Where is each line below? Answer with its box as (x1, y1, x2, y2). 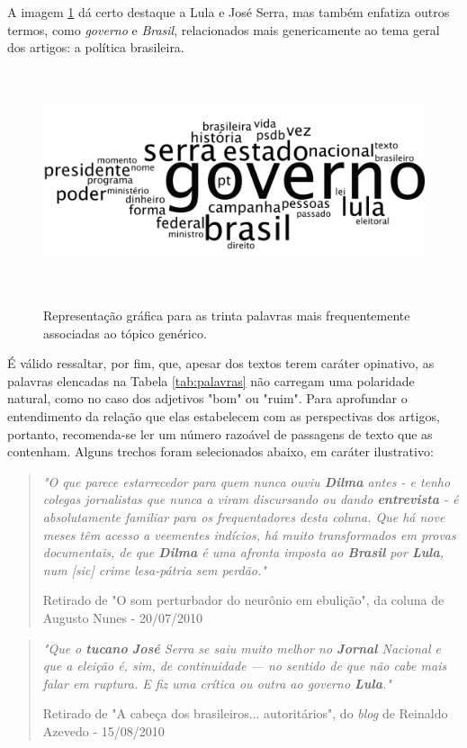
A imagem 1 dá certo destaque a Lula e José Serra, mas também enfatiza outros (7, 3, 450, 21)
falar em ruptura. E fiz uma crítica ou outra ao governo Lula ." (42, 673, 391, 692)
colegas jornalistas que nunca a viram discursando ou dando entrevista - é (42, 490, 459, 509)
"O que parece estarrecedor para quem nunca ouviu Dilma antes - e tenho (42, 472, 451, 491)
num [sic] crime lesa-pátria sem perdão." (42, 560, 266, 579)
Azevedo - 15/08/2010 (42, 721, 165, 740)
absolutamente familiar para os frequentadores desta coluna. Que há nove (42, 507, 445, 526)
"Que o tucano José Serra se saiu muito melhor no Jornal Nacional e (42, 638, 441, 657)
